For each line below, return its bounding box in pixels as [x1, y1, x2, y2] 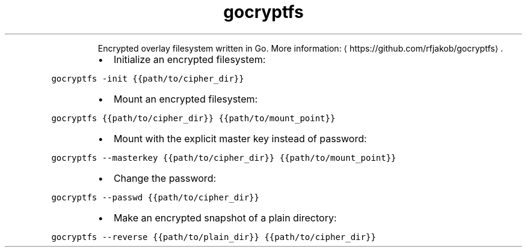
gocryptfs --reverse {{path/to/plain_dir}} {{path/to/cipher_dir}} [51, 232, 376, 242]
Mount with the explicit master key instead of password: [113, 132, 367, 145]
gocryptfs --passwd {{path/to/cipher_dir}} [51, 192, 259, 202]
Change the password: [113, 172, 217, 184]
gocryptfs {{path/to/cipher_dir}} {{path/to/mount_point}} [51, 113, 336, 123]
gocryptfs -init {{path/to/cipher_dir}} [51, 73, 244, 83]
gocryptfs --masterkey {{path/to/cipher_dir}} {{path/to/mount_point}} [51, 152, 396, 163]
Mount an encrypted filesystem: [113, 92, 258, 105]
